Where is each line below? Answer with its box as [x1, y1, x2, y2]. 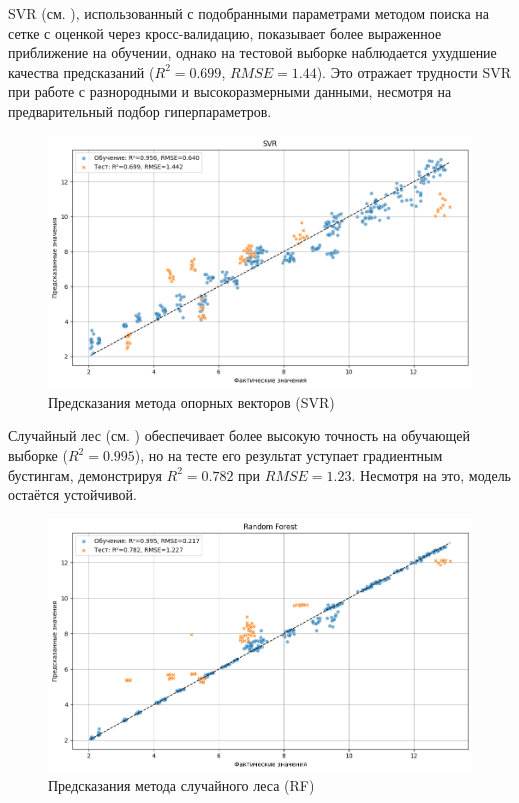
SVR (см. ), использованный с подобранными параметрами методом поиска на [8, 3, 490, 23]
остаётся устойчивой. [8, 484, 137, 505]
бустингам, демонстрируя [8, 464, 162, 485]
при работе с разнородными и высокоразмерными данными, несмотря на [8, 81, 452, 102]
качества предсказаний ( [8, 61, 155, 82]
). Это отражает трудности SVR [316, 61, 511, 82]
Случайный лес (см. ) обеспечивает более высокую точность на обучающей [8, 425, 470, 446]
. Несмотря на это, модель [351, 464, 512, 485]
